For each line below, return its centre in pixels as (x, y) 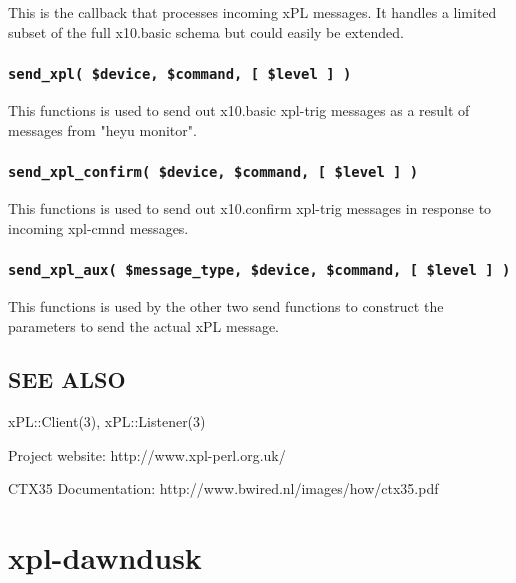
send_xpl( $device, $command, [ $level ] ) (180, 74)
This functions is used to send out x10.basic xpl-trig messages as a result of (239, 109)
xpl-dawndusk (105, 557)
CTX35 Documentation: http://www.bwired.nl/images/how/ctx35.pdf (223, 488)
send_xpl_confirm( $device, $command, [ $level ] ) (213, 172)
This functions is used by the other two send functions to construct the (226, 305)
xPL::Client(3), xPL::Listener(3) (107, 421)
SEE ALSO (67, 379)
